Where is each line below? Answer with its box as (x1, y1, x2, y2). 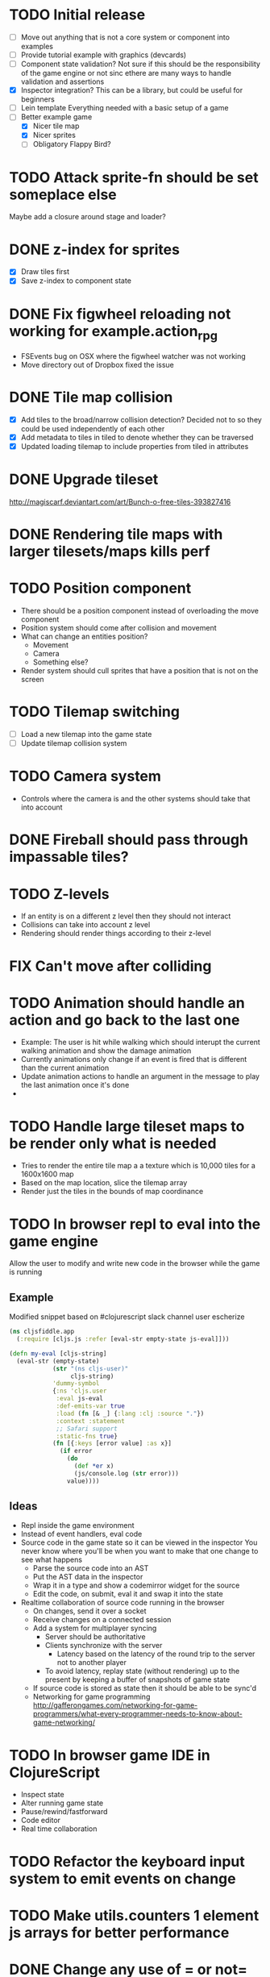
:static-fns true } (56, 1432, 118, 1440)
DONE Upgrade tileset (9, 470, 159, 489)
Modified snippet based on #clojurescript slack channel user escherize (9, 1312, 245, 1321)
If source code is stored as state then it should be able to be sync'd (32, 1684, 257, 1693)
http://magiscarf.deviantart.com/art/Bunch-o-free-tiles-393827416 (9, 497, 231, 507)
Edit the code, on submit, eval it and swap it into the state (32, 1589, 224, 1599)
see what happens (20, 1555, 83, 1565)
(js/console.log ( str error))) (73, 1469, 180, 1477)
